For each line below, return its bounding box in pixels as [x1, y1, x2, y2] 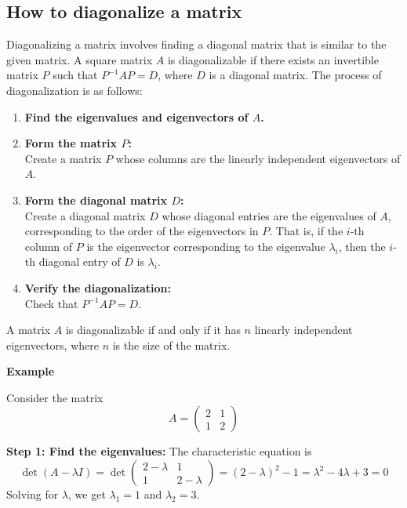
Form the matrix [24, 135, 118, 151]
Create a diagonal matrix [24, 207, 146, 223]
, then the [338, 238, 386, 254]
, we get [68, 486, 106, 503]
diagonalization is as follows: [6, 82, 143, 98]
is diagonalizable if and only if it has [65, 321, 241, 338]
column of [24, 238, 73, 254]
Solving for [6, 486, 59, 503]
